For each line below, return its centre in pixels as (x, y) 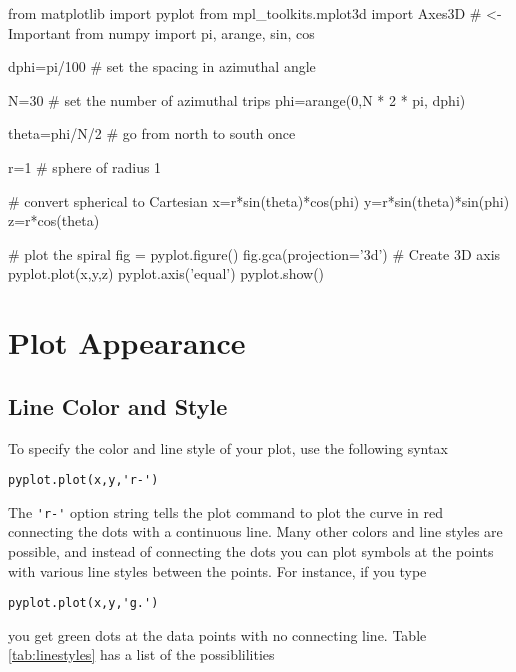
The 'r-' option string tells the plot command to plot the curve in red (225, 511)
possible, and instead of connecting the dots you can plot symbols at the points (251, 551)
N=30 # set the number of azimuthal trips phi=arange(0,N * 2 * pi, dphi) (237, 99)
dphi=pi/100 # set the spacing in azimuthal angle (162, 66)
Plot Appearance (127, 342)
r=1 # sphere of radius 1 (85, 166)
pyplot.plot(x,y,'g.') (83, 603)
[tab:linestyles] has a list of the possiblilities (141, 654)
